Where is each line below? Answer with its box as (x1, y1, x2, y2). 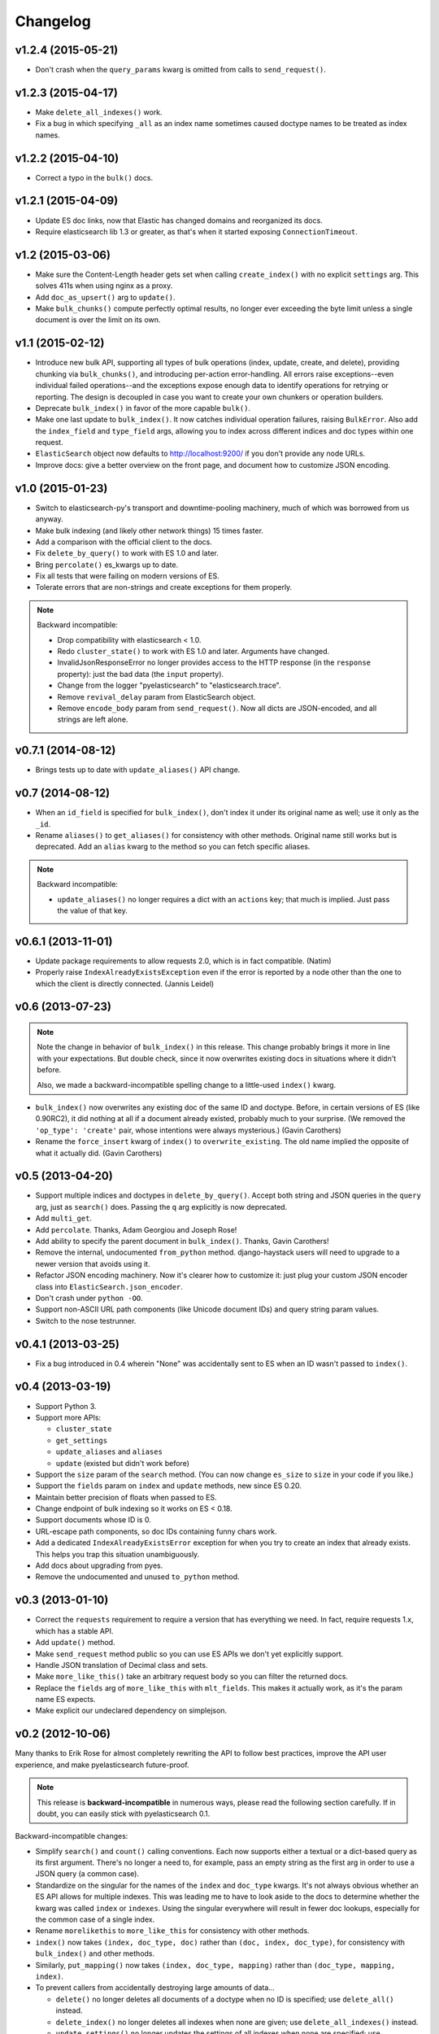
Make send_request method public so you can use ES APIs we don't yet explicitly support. (35, 1648, 344, 1659)
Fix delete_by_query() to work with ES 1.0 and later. (35, 548, 219, 558)
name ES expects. (35, 1695, 96, 1704)
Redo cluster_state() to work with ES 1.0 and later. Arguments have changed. (57, 647, 330, 657)
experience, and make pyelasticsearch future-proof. (15, 1760, 190, 1770)
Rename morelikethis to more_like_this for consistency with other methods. (35, 1926, 310, 1936)
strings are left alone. (57, 714, 128, 724)
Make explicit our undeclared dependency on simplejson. (35, 1705, 228, 1716)
